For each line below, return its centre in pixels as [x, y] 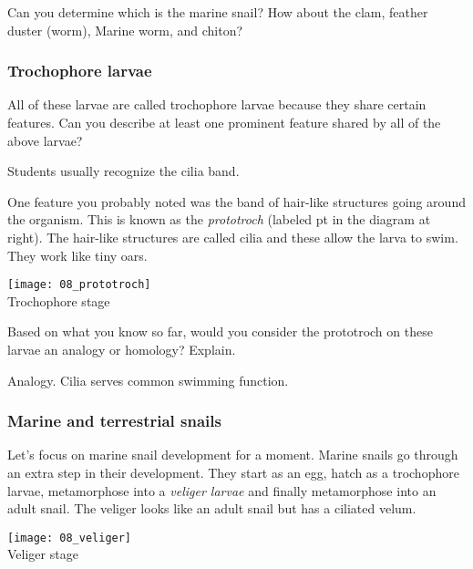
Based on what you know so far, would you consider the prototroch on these [220, 331]
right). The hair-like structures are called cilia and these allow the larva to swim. [233, 237]
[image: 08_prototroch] [79, 285]
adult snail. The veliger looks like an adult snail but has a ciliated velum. [212, 508]
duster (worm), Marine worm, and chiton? [125, 30]
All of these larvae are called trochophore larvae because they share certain [217, 104]
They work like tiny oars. [77, 255]
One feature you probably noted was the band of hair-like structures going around [236, 201]
